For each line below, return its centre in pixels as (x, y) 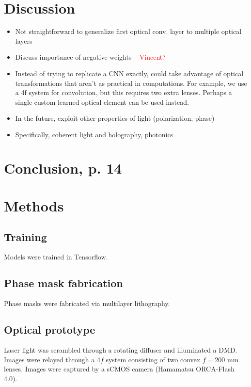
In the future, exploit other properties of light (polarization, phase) (115, 118)
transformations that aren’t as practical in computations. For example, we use (131, 83)
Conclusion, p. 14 (63, 168)
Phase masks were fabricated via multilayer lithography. (87, 303)
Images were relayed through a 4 (52, 359)
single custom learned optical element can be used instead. (102, 102)
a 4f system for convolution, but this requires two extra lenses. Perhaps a (124, 92)
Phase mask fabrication (63, 283)
